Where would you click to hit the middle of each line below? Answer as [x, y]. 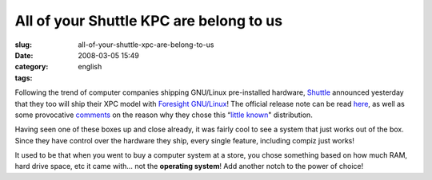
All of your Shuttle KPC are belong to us [149, 21]
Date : [24, 55]
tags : [24, 78]
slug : [23, 45]
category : [32, 67]
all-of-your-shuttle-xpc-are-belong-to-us [146, 45]
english [90, 67]
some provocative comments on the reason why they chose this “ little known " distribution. [164, 115]
